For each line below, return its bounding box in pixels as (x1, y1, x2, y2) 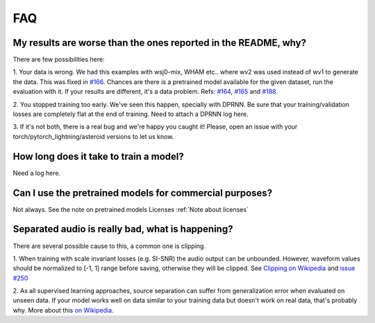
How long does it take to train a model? (12, 150, 184, 163)
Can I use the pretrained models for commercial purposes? (12, 187, 273, 199)
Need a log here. (12, 169, 61, 177)
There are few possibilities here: (12, 56, 105, 64)
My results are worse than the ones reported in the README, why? (12, 37, 307, 49)
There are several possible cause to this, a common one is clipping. (12, 242, 206, 250)
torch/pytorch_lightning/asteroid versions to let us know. (12, 132, 174, 140)
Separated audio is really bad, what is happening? (12, 223, 233, 235)
